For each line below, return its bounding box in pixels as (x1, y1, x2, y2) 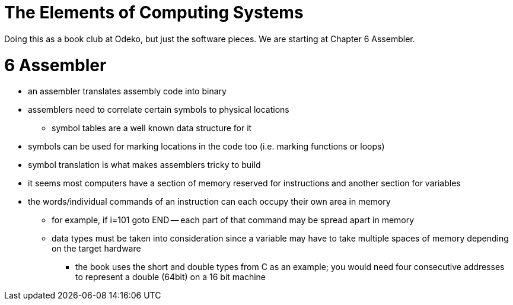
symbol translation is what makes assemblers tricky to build (28, 160, 261, 170)
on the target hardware (52, 243, 141, 254)
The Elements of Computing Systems (4, 2, 304, 23)
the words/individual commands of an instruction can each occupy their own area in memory (28, 196, 391, 207)
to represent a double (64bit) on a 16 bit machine (75, 272, 266, 282)
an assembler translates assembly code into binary (28, 86, 227, 97)
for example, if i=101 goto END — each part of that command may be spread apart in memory (52, 215, 415, 225)
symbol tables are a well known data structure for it (52, 123, 252, 134)
